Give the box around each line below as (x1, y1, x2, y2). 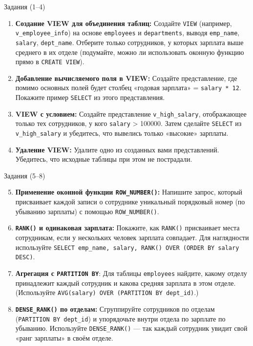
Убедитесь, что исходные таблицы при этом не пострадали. (15, 154, 192, 164)
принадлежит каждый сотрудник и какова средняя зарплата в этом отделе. (15, 277, 236, 288)
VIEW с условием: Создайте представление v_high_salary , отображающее (15, 108, 247, 119)
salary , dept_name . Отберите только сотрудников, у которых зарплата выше (15, 37, 244, 47)
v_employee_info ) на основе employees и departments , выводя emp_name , (15, 27, 240, 38)
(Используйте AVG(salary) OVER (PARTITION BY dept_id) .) (15, 287, 199, 297)
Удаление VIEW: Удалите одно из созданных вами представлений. (15, 144, 219, 154)
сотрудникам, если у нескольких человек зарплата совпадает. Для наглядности (15, 232, 249, 243)
